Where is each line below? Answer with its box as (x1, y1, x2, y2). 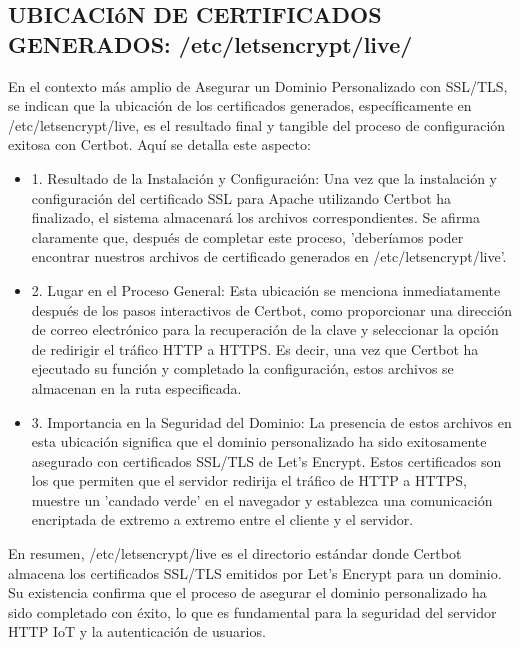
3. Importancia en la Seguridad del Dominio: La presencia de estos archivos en (31, 411, 512, 432)
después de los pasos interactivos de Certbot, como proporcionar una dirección (31, 299, 512, 320)
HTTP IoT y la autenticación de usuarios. (8, 621, 266, 642)
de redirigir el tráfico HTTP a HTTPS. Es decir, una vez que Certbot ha (31, 338, 479, 359)
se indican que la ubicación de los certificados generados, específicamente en (8, 95, 472, 116)
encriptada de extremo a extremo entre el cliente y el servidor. (31, 509, 414, 530)
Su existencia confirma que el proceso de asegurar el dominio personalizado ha (8, 582, 487, 603)
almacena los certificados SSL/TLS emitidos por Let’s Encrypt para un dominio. (8, 562, 502, 583)
